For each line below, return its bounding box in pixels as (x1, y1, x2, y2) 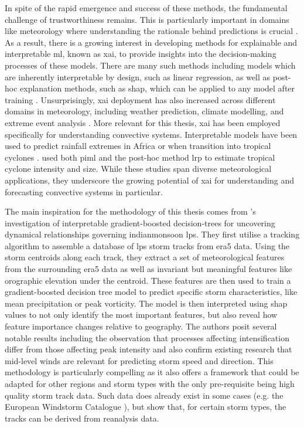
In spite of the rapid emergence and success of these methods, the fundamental (5, 2, 288, 13)
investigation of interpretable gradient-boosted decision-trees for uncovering (5, 216, 275, 229)
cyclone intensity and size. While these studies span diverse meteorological (5, 162, 272, 175)
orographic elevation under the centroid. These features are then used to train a (5, 274, 291, 286)
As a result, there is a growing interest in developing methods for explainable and (5, 36, 298, 48)
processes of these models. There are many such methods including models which (5, 59, 296, 71)
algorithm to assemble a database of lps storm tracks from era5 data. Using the (5, 239, 290, 252)
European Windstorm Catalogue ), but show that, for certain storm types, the (5, 400, 286, 413)
